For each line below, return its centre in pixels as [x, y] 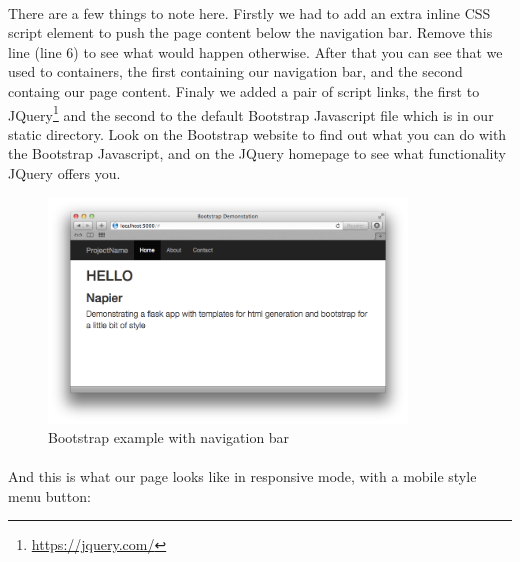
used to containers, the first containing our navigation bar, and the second [235, 71]
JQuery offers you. [64, 173]
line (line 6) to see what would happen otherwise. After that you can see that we [255, 51]
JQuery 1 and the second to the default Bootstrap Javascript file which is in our [251, 113]
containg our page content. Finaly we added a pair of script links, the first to [244, 90]
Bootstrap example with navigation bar [169, 437]
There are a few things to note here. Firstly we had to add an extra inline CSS [249, 12]
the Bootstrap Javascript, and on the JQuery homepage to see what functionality [257, 153]
